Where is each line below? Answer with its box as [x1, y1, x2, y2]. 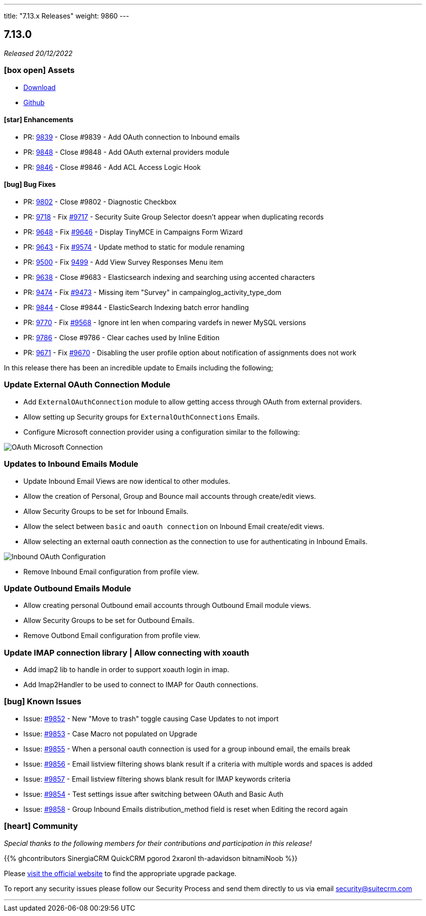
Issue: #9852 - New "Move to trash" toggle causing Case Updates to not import [23, 714, 279, 723]
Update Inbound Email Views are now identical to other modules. [23, 476, 231, 485]
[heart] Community [4, 821, 78, 831]
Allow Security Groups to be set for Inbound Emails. [23, 507, 189, 515]
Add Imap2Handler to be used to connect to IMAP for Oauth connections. [23, 680, 258, 689]
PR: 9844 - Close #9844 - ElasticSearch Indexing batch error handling [23, 303, 249, 312]
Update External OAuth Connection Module [4, 380, 171, 390]
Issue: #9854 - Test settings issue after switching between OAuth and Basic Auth [23, 789, 284, 798]
